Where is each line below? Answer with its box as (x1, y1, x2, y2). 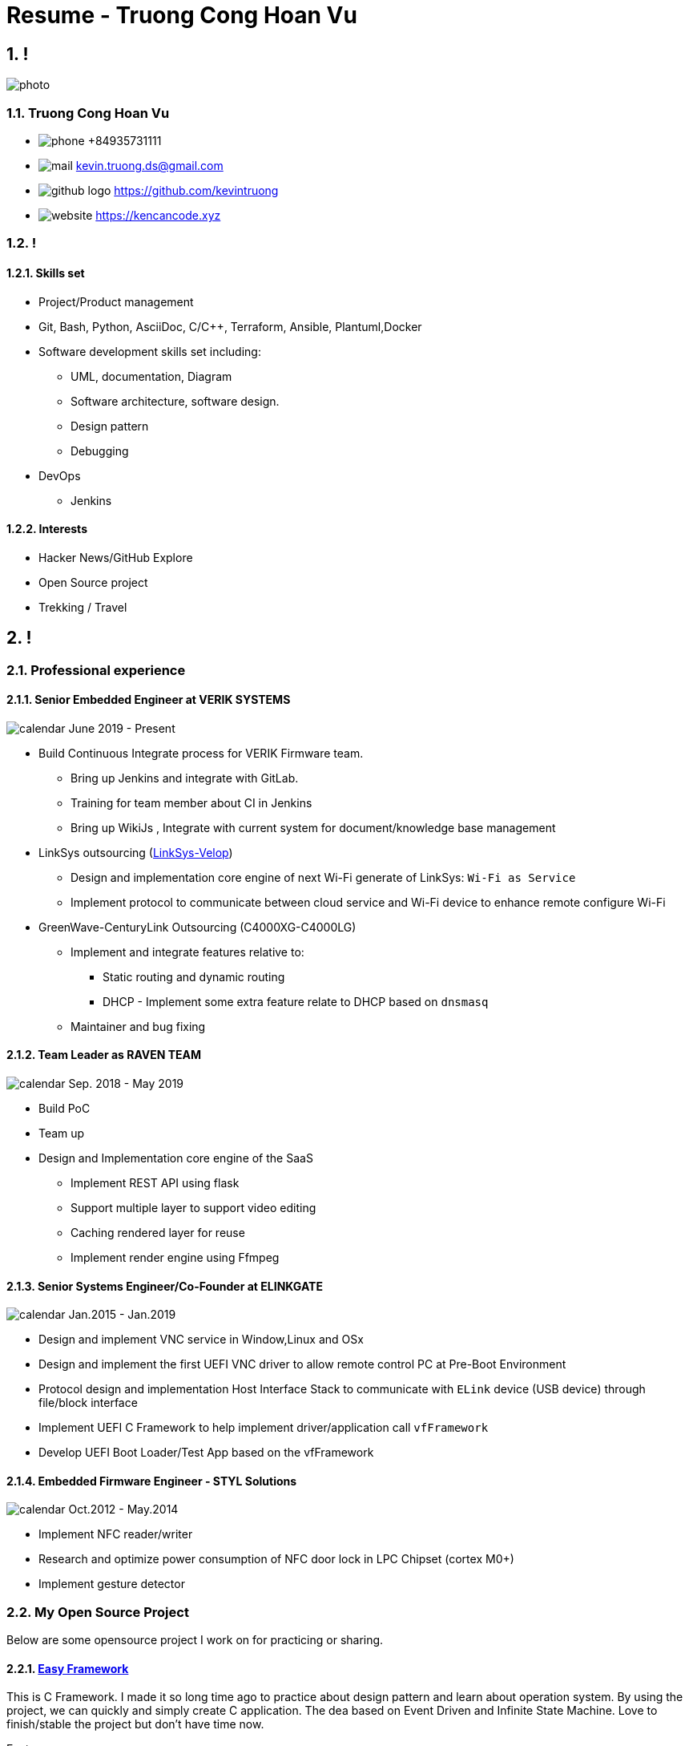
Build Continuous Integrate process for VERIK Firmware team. (38, 746, 364, 760)
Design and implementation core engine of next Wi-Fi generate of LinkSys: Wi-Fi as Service (71, 870, 576, 884)
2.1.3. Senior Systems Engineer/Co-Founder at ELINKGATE (6, 1279, 323, 1293)
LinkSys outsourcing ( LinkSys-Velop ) (38, 845, 233, 859)
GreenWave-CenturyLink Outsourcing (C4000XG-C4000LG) (38, 919, 357, 934)
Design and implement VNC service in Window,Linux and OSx (38, 1332, 364, 1347)
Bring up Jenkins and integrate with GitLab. (71, 770, 299, 785)
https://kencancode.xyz (95, 208, 221, 222)
